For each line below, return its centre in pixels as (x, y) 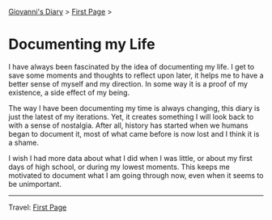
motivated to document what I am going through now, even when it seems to (136, 175)
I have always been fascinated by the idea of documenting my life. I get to (132, 66)
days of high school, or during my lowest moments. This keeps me (119, 167)
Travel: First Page (38, 207)
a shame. (23, 142)
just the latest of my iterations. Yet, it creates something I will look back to (131, 116)
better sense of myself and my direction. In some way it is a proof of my (128, 83)
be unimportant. (35, 184)
